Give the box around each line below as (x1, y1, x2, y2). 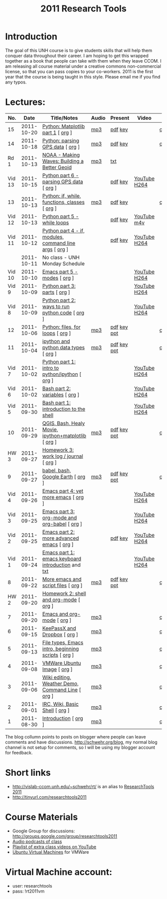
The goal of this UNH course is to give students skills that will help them (5, 47, 153, 53)
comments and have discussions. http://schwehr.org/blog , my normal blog (5, 739, 158, 745)
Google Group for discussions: (12, 828, 76, 834)
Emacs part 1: (42, 549, 75, 556)
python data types (42, 344, 85, 351)
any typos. (5, 79, 27, 85)
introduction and (42, 561, 81, 568)
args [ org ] (42, 245, 69, 252)
